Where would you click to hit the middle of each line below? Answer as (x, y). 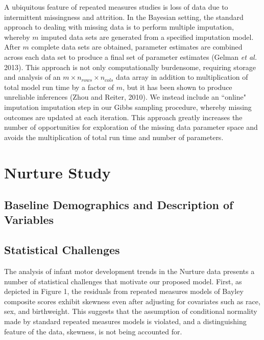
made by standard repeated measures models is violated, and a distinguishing (125, 321)
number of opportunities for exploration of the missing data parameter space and (131, 127)
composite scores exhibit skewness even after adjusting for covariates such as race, (132, 301)
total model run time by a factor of (59, 87)
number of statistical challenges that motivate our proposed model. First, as (123, 281)
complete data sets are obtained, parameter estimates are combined (137, 47)
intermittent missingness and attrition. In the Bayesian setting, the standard (124, 17)
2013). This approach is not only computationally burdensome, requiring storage (130, 67)
